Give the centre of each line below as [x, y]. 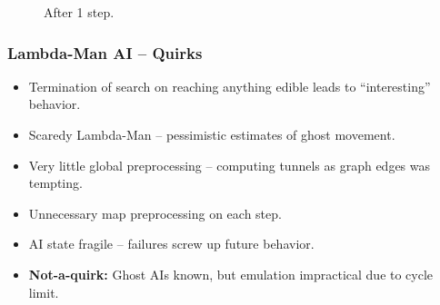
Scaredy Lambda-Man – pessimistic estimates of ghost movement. [212, 134]
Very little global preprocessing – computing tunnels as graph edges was [230, 165]
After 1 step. [79, 12]
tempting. [55, 183]
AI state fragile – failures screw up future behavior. [171, 244]
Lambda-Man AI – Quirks [105, 52]
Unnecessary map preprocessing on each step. [155, 213]
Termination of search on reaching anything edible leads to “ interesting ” [230, 86]
